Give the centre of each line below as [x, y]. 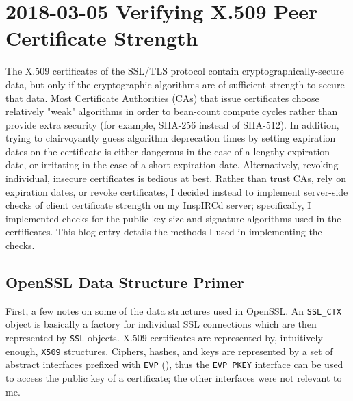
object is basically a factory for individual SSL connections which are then [161, 324]
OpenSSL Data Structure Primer [125, 282]
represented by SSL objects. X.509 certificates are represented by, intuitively [164, 338]
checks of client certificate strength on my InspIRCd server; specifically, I [158, 205]
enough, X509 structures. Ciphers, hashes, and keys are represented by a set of [169, 351]
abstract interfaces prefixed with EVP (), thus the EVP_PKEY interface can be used [174, 364]
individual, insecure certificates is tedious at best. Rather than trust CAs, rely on [176, 178]
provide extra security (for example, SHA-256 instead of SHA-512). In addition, [172, 124]
